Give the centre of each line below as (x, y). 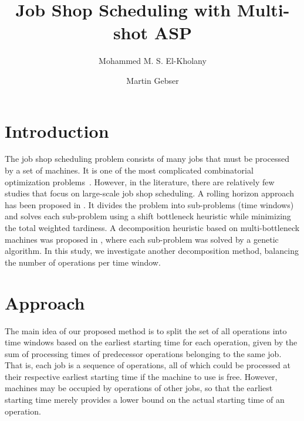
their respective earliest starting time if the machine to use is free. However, (141, 376)
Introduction (57, 130)
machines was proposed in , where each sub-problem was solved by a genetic (142, 239)
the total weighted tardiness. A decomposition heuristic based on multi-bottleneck (152, 228)
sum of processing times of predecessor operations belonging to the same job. (143, 353)
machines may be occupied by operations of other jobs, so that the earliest (139, 388)
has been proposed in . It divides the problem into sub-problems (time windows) (149, 204)
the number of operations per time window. (83, 262)
